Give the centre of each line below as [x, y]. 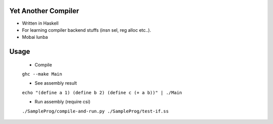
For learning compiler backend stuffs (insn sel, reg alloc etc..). [86, 30]
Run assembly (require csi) [62, 102]
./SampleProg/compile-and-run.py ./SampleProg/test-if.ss [95, 111]
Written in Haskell [40, 23]
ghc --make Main [42, 74]
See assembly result [56, 83]
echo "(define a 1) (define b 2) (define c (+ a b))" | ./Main [102, 92]
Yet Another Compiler [44, 11]
